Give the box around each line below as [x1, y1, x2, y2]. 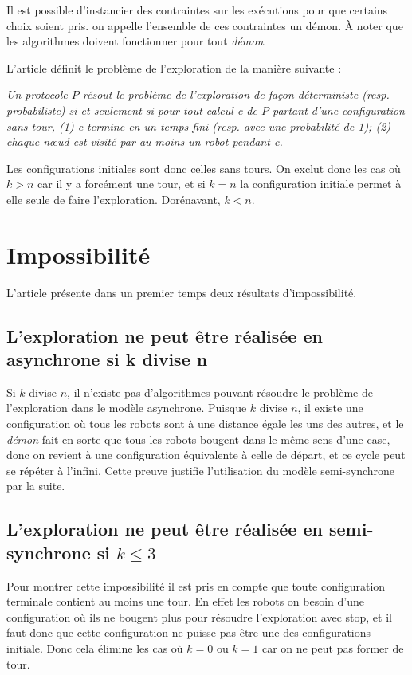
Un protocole [6, 86, 68, 103]
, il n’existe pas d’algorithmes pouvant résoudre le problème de [67, 383, 373, 400]
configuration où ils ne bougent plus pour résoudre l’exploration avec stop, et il [6, 608, 392, 625]
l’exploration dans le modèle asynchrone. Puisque [6, 399, 247, 416]
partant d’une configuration [272, 101, 405, 118]
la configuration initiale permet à [240, 175, 402, 192]
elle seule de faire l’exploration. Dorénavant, [6, 190, 221, 207]
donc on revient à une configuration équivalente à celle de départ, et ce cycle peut [6, 446, 406, 463]
